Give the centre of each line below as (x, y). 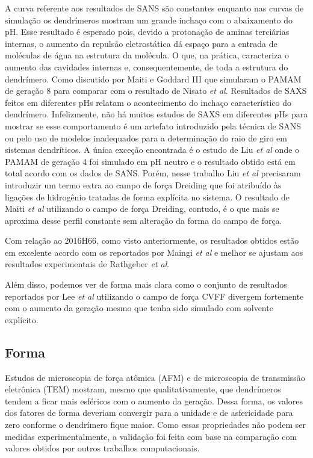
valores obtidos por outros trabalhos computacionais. (102, 448)
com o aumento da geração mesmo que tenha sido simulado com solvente (139, 308)
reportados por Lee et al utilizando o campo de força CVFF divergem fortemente (154, 296)
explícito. (22, 319)
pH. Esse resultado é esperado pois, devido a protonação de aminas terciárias (147, 32)
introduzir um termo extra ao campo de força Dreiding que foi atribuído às (143, 184)
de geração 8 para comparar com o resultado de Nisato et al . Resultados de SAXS (156, 91)
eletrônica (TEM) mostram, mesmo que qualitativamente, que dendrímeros (143, 389)
